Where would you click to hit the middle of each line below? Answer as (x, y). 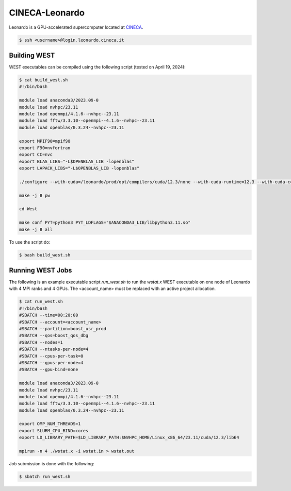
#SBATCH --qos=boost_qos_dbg (54, 336)
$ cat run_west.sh (41, 302)
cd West (28, 209)
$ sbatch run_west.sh (45, 477)
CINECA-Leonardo (47, 13)
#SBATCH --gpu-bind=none (49, 370)
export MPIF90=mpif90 (45, 141)
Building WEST (32, 55)
